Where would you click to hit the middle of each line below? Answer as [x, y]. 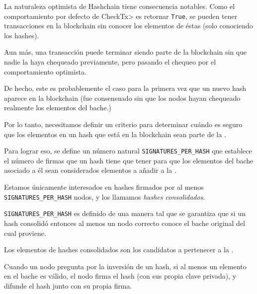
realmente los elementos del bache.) [58, 108]
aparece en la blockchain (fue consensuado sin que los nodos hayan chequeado [122, 98]
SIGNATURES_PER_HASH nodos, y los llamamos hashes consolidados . [105, 196]
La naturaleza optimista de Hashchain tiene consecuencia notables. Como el [120, 6]
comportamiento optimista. [45, 71]
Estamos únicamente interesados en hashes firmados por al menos [104, 187]
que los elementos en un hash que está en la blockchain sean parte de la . [115, 134]
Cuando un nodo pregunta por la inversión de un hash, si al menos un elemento [125, 266]
